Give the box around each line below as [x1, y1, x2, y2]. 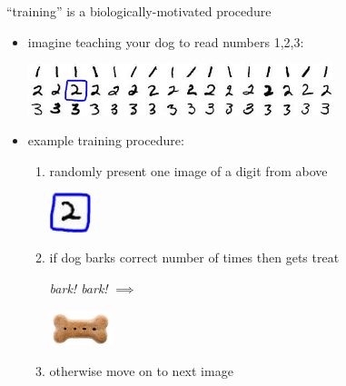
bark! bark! [49, 279, 108, 298]
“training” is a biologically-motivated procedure [6, 2, 272, 20]
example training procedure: [27, 131, 184, 150]
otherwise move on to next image [49, 361, 233, 380]
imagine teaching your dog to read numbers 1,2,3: [27, 32, 304, 51]
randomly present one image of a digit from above [49, 161, 328, 180]
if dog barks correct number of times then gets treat [49, 248, 340, 267]
